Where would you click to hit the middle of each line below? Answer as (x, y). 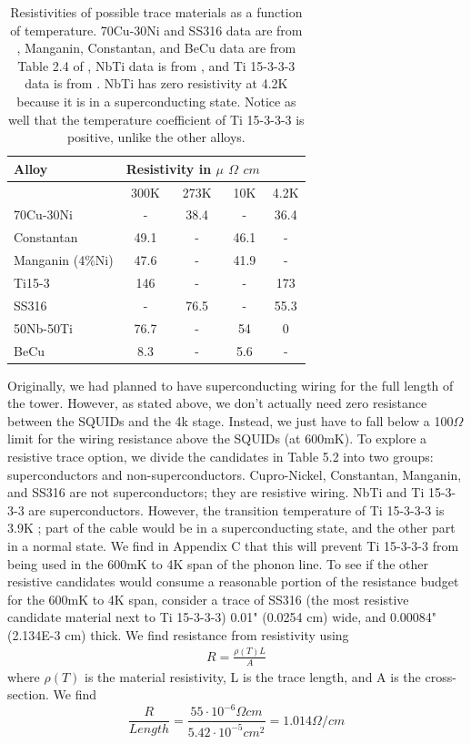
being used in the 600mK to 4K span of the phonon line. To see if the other (218, 563)
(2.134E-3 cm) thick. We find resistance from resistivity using (178, 634)
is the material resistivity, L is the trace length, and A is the (253, 676)
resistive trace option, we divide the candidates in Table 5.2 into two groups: (220, 456)
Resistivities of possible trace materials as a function (156, 12)
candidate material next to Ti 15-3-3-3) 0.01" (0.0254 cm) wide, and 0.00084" (222, 617)
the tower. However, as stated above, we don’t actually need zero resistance (217, 403)
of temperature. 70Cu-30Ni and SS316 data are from (156, 30)
